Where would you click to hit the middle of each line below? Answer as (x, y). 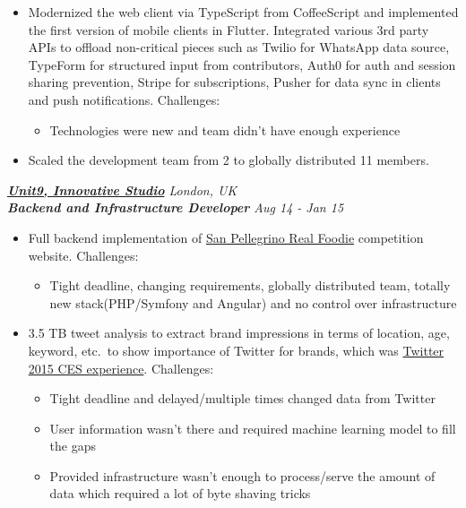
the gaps (73, 446)
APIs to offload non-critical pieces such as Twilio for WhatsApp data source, (239, 47)
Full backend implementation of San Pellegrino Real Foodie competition (226, 237)
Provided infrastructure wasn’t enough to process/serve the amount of (242, 475)
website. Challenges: (83, 255)
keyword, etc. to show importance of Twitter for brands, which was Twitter (236, 350)
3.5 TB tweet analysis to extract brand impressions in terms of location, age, (239, 333)
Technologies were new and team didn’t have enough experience (225, 129)
